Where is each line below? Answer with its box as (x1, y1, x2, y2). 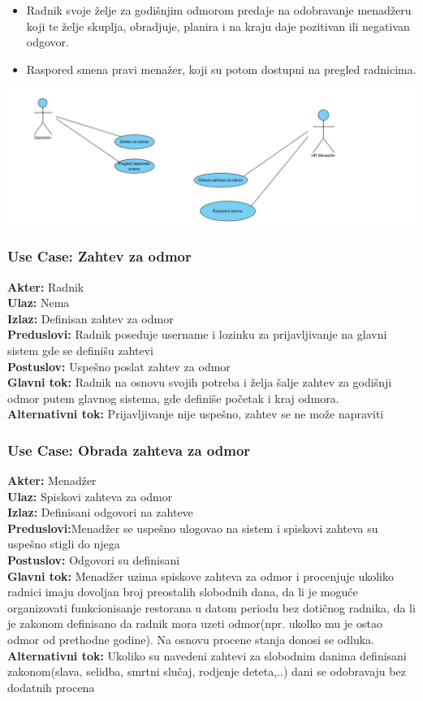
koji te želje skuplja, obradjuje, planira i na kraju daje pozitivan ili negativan (26, 17, 410, 34)
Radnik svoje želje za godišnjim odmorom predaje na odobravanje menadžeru (26, 2, 412, 18)
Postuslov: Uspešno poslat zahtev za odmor (7, 357, 231, 374)
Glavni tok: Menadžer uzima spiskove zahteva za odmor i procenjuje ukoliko (7, 567, 394, 584)
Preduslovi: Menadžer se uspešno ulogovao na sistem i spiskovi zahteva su (7, 519, 378, 536)
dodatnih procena (7, 678, 95, 695)
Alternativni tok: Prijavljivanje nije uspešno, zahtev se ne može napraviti (7, 405, 384, 422)
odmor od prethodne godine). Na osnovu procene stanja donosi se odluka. (7, 631, 374, 648)
